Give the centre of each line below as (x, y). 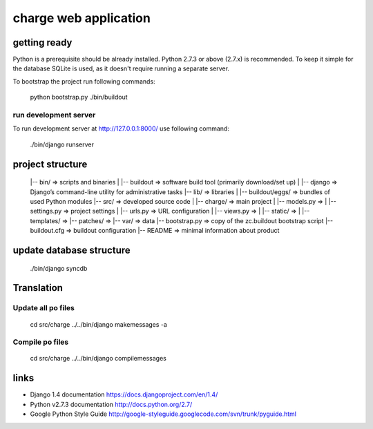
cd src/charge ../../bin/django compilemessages (98, 359)
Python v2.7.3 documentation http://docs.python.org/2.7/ (111, 404)
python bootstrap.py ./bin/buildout (79, 97)
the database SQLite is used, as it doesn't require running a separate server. (121, 68)
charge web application (82, 18)
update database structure (71, 250)
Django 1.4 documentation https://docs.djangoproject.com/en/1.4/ (124, 394)
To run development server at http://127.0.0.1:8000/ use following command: (121, 128)
